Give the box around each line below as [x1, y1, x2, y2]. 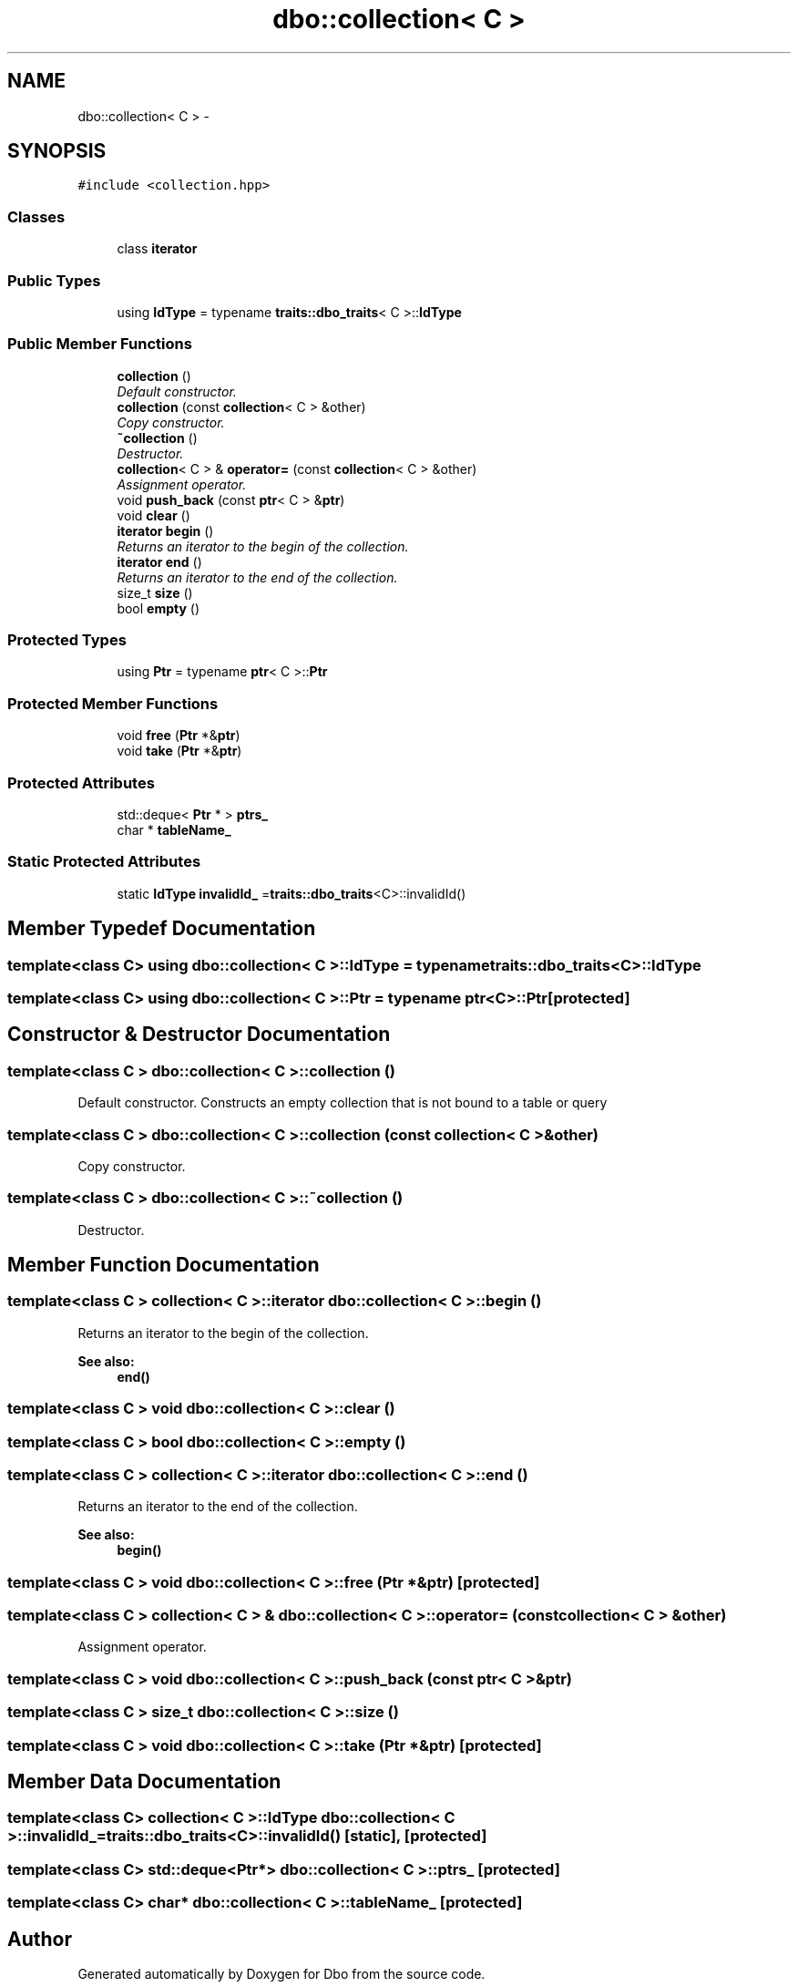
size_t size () [117, 584, 193, 601]
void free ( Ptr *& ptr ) [117, 727, 240, 744]
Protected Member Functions [7, 694, 219, 713]
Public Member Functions [7, 335, 192, 354]
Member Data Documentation [7, 1770, 281, 1794]
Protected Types [7, 631, 127, 650]
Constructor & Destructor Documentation [7, 1023, 391, 1046]
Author [7, 1927, 72, 1951]
